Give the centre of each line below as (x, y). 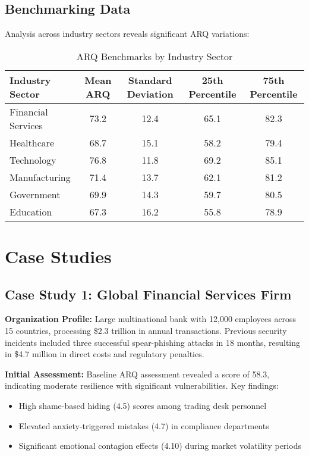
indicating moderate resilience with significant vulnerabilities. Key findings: (142, 385)
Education (31, 211)
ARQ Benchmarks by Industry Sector (154, 56)
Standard (150, 80)
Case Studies (58, 256)
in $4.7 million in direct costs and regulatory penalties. (105, 354)
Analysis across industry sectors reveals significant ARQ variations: (127, 34)
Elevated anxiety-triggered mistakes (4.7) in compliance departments (144, 425)
